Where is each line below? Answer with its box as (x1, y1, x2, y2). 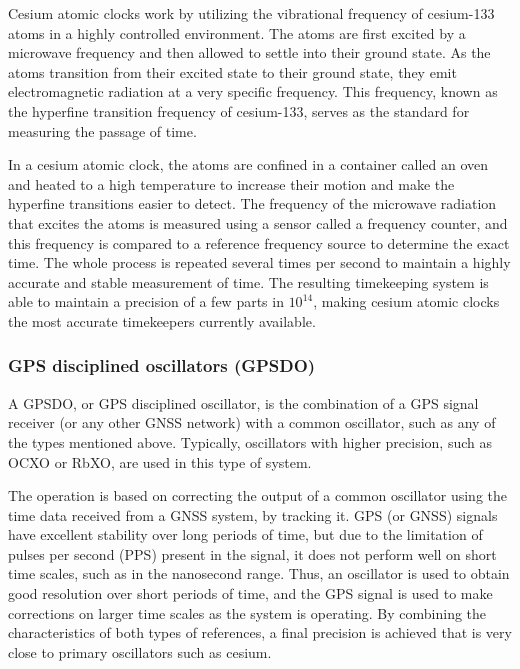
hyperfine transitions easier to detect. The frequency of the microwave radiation (8, 193, 497, 214)
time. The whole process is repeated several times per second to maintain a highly (8, 252, 511, 273)
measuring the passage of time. (8, 120, 197, 141)
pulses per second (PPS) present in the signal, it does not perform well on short (8, 543, 497, 564)
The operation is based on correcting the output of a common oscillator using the (8, 485, 508, 506)
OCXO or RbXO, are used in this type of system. (8, 451, 312, 472)
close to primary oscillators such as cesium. (8, 641, 272, 662)
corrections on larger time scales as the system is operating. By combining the (8, 602, 487, 623)
